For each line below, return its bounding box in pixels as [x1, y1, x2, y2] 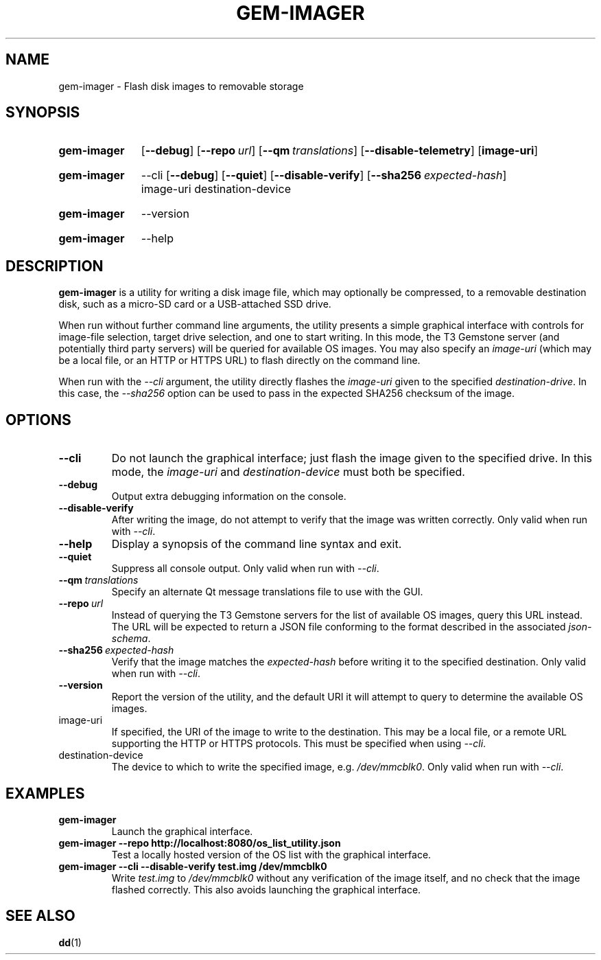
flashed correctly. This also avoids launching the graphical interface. [111, 883, 421, 895]
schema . [111, 632, 151, 645]
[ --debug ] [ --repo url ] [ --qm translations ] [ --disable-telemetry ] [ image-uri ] [141, 144, 539, 158]
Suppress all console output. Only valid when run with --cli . [111, 562, 379, 575]
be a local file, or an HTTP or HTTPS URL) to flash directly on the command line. [58, 354, 421, 367]
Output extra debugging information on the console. [111, 490, 346, 503]
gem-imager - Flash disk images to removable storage [58, 80, 304, 92]
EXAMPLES [5, 784, 85, 802]
